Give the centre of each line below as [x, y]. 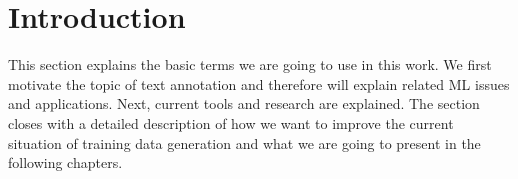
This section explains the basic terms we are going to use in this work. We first [250, 64]
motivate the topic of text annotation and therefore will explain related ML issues [259, 83]
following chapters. [65, 162]
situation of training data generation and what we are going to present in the [244, 142]
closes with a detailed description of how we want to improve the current [231, 122]
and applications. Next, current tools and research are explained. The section [244, 103]
